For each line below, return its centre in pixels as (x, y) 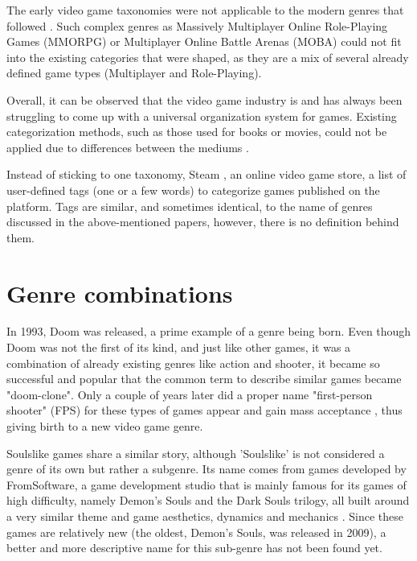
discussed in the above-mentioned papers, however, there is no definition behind (203, 222)
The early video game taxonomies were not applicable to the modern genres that (205, 10)
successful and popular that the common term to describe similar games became (204, 379)
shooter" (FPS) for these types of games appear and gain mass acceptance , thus (204, 410)
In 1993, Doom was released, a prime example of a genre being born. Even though (209, 331)
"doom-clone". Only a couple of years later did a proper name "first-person (190, 394)
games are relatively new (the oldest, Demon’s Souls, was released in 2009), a (196, 532)
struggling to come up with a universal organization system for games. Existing (202, 115)
